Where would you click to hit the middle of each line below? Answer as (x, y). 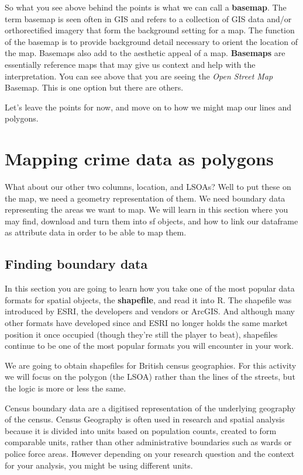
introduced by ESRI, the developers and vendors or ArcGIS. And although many (150, 311)
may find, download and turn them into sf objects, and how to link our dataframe (151, 221)
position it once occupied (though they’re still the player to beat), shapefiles (141, 334)
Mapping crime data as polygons (139, 159)
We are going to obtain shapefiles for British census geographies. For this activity (151, 365)
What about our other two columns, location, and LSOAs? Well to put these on (148, 187)
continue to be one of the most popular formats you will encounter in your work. (149, 346)
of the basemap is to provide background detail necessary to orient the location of (151, 41)
